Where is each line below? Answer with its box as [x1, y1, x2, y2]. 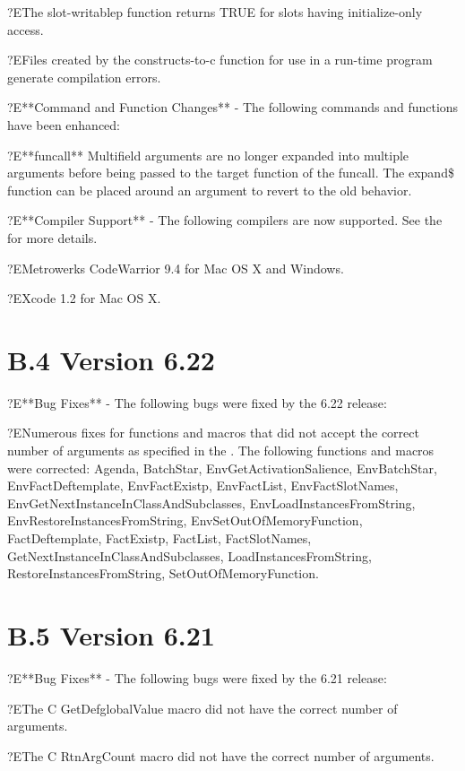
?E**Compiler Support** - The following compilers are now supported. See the [7, 211, 443, 230]
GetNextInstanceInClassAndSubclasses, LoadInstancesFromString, [7, 546, 372, 565]
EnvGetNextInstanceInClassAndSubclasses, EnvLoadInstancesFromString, [7, 493, 416, 512]
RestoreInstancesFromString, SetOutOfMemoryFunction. [7, 564, 319, 583]
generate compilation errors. [7, 67, 161, 86]
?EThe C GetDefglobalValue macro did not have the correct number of [7, 698, 398, 717]
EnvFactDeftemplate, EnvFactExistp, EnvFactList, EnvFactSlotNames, [7, 476, 399, 495]
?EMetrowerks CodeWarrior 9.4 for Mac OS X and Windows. [7, 258, 344, 277]
